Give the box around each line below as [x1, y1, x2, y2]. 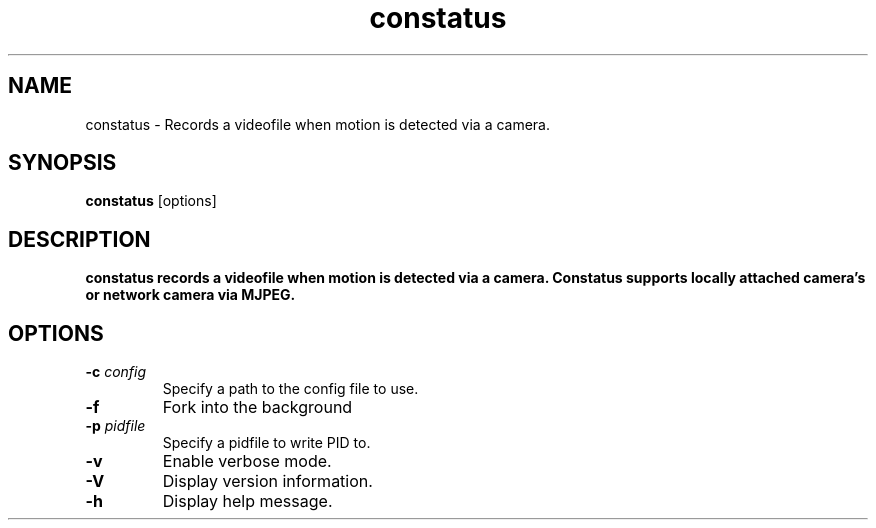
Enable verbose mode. [162, 451, 332, 472]
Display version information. [162, 471, 373, 492]
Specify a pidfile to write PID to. [162, 434, 371, 452]
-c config [85, 363, 147, 381]
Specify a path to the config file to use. [162, 380, 419, 398]
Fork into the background [162, 397, 353, 418]
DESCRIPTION [8, 226, 151, 252]
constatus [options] [85, 192, 217, 210]
